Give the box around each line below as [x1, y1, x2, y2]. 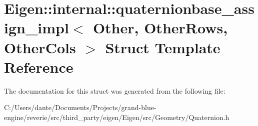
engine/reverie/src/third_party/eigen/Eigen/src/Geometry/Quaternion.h [4, 112, 229, 122]
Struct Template [105, 37, 220, 57]
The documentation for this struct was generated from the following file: [4, 85, 225, 96]
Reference [4, 56, 73, 77]
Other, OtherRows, [92, 17, 228, 38]
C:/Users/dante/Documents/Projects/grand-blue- [4, 102, 156, 113]
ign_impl [4, 17, 69, 38]
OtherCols [4, 37, 76, 57]
